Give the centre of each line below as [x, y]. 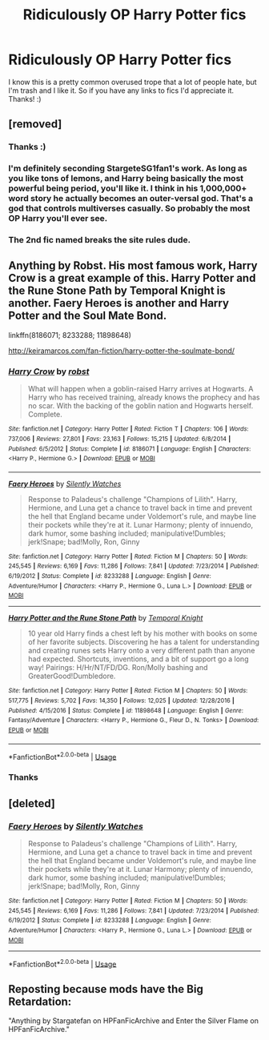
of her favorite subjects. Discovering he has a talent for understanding [144, 642]
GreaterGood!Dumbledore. [72, 676]
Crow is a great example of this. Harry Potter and [132, 278]
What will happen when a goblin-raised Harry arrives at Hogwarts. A [141, 389]
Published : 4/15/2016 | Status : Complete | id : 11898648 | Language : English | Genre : [126, 710]
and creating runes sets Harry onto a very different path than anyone [141, 651]
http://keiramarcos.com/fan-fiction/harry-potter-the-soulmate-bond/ [121, 351]
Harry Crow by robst [49, 371]
